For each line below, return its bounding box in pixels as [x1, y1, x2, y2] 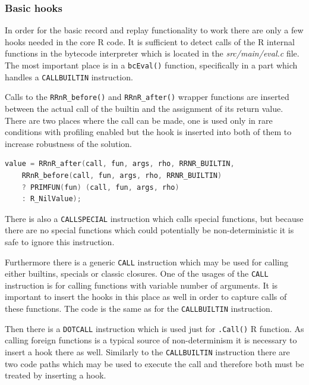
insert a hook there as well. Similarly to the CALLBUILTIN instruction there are [5, 345, 290, 358]
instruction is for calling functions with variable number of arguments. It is [5, 278, 278, 291]
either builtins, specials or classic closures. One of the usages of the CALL [5, 267, 269, 280]
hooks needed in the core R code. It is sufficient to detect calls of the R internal [5, 35, 295, 48]
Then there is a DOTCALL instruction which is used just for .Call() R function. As [5, 322, 304, 334]
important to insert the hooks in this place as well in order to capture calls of [5, 290, 287, 303]
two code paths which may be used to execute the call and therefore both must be [5, 357, 304, 370]
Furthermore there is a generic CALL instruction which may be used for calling [5, 255, 288, 268]
